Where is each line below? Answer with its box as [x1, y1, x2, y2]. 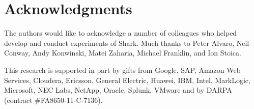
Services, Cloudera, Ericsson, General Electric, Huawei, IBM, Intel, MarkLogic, [4, 74, 250, 85]
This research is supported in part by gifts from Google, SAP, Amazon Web [4, 64, 241, 75]
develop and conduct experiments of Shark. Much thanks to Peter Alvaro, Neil [4, 37, 249, 48]
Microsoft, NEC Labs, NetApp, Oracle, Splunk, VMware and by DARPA [4, 85, 232, 95]
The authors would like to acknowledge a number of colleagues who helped [4, 28, 237, 38]
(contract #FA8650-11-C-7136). [4, 94, 103, 105]
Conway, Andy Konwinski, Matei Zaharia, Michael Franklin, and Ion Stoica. [4, 47, 241, 58]
